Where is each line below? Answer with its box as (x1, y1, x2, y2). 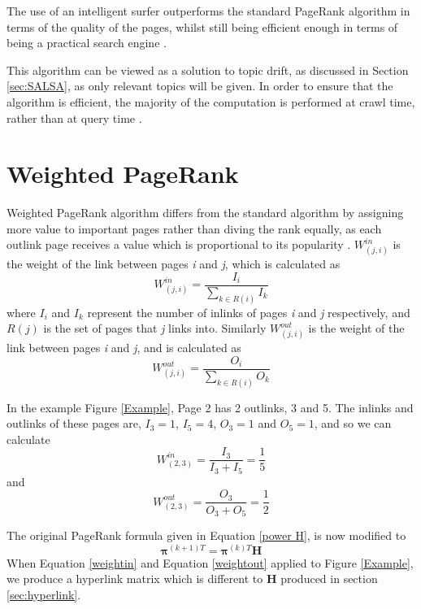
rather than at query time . (7, 109, 142, 126)
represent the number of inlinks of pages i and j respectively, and (87, 303, 410, 320)
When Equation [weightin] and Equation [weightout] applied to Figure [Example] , (7, 554, 414, 571)
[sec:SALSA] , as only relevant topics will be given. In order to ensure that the (7, 77, 393, 94)
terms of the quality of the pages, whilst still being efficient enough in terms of (7, 18, 398, 35)
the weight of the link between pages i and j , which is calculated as (7, 255, 341, 272)
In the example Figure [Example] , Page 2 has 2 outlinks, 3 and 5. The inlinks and (7, 398, 414, 415)
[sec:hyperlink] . (7, 585, 81, 602)
